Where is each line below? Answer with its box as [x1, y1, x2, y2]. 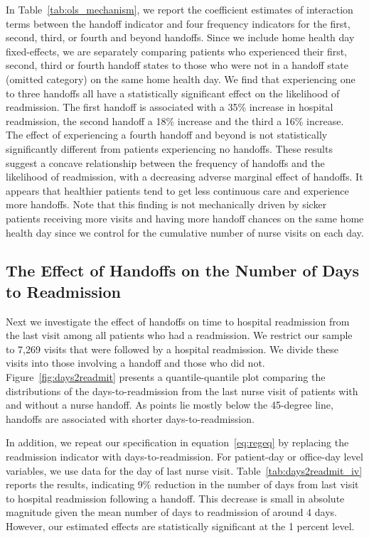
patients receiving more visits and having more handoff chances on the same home [6, 210, 364, 225]
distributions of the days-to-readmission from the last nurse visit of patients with [6, 383, 358, 398]
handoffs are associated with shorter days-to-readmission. [6, 411, 255, 426]
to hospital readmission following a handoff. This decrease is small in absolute [6, 490, 345, 505]
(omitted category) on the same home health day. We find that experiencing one [6, 71, 355, 86]
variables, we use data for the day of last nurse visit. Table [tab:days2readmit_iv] [6, 463, 363, 478]
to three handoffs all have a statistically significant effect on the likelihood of [6, 85, 340, 100]
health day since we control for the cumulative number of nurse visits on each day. [6, 225, 364, 240]
